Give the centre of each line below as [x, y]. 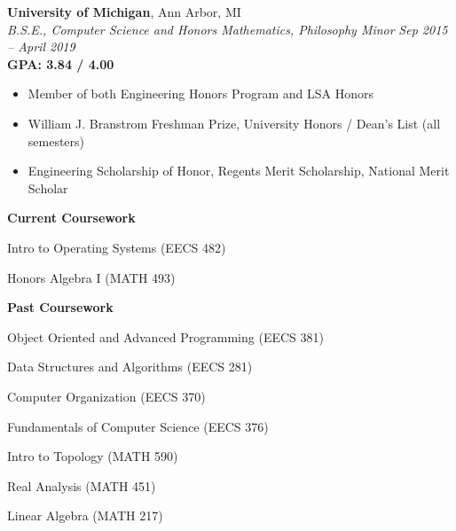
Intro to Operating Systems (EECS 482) [117, 247]
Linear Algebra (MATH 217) [85, 515]
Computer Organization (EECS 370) [106, 396]
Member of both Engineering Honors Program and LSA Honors [200, 94]
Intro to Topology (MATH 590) [93, 456]
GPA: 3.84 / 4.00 [61, 63]
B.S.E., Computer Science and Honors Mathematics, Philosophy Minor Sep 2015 [228, 29]
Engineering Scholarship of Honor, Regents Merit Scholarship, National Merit [239, 171]
